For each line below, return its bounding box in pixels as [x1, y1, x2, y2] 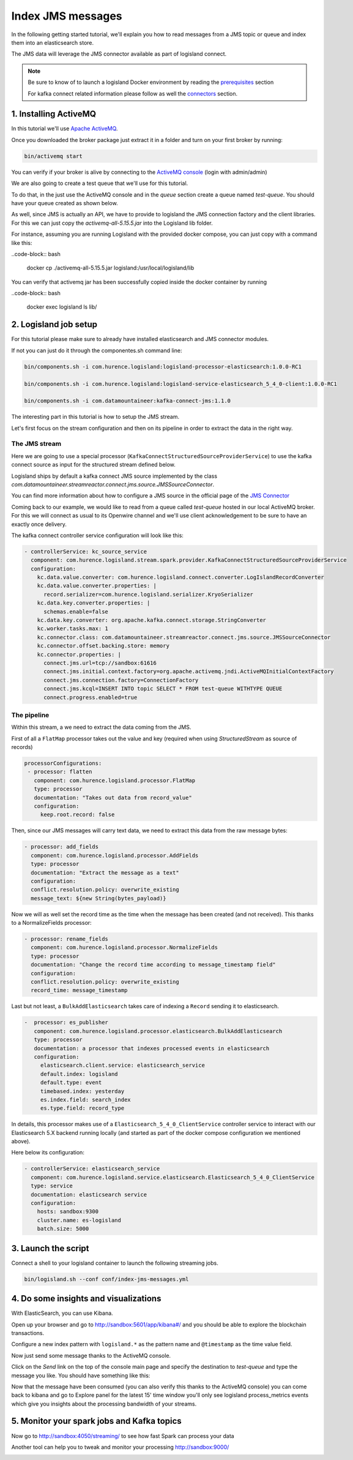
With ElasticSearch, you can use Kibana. [11, 1309, 113, 1317]
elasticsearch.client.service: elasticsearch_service [40, 1062, 205, 1069]
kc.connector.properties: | [37, 651, 122, 658]
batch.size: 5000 [37, 1225, 89, 1232]
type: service [31, 1183, 73, 1189]
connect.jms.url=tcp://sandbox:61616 [43, 660, 157, 666]
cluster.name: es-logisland [37, 1216, 122, 1224]
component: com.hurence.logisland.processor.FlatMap [34, 777, 196, 784]
